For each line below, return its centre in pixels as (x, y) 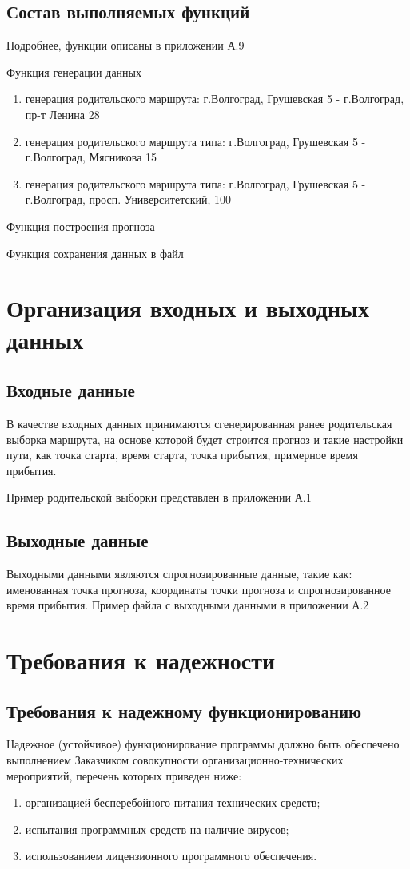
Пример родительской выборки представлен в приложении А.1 (159, 497)
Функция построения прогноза (81, 226)
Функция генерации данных (74, 71)
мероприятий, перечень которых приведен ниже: (124, 775)
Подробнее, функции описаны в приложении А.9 (125, 45)
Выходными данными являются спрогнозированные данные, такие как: (179, 574)
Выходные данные (78, 540)
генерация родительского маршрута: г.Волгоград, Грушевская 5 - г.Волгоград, (215, 99)
